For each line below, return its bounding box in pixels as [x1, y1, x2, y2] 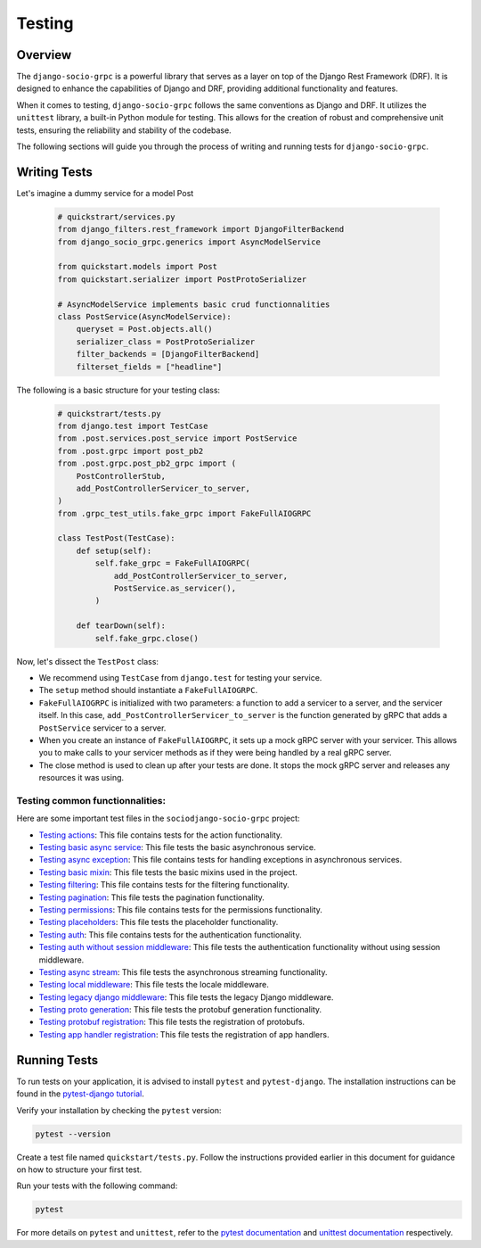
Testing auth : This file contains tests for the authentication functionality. [38, 929, 302, 940]
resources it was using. [38, 773, 125, 783]
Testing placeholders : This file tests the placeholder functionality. [38, 917, 279, 928]
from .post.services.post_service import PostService [57, 434, 298, 443]
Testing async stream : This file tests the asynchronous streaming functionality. [38, 966, 328, 977]
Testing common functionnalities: [16, 794, 167, 806]
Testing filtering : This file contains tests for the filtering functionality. [38, 880, 289, 890]
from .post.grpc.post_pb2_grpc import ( [57, 459, 236, 468]
